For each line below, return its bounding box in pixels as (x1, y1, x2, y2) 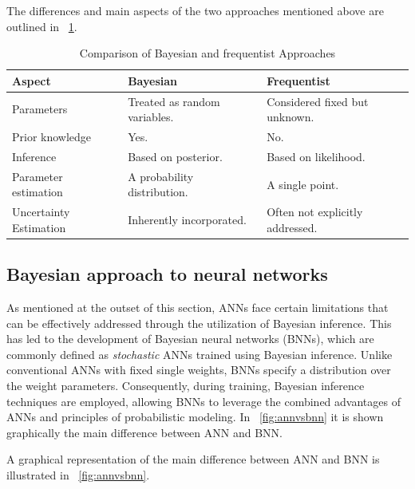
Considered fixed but (267, 93, 369, 109)
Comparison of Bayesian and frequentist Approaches (79, 45, 336, 61)
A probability (128, 168, 194, 184)
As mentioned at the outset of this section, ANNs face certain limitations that (6, 299, 389, 316)
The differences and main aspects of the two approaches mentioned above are (6, 2, 384, 18)
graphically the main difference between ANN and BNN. (6, 424, 283, 440)
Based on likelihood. (267, 148, 366, 164)
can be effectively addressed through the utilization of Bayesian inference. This (6, 314, 392, 331)
